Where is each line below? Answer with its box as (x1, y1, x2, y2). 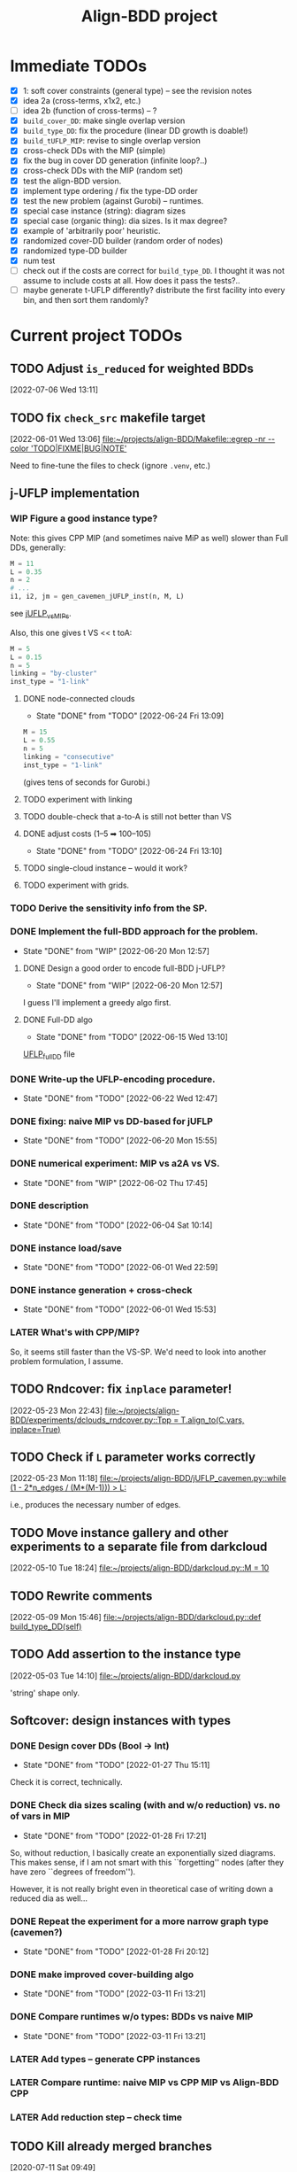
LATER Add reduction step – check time (10, 2111, 183, 2123)
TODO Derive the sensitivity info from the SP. (10, 902, 208, 914)
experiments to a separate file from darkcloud (10, 1539, 268, 1554)
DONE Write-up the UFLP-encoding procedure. (10, 1073, 216, 1085)
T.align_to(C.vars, (180, 1415, 245, 1425)
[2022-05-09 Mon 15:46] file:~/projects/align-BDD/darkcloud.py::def (10, 1611, 262, 1622)
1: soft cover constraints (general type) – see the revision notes (22, 85, 253, 96)
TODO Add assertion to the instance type (10, 1647, 241, 1662)
